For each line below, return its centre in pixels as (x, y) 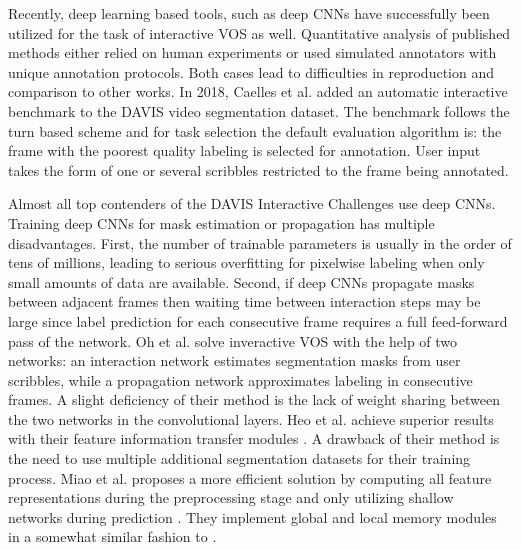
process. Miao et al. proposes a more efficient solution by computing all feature (250, 477)
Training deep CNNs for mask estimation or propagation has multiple (221, 222)
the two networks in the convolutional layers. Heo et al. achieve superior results (251, 418)
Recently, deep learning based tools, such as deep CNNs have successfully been (249, 13)
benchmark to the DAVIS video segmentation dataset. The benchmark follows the (259, 110)
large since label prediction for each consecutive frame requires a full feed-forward (258, 320)
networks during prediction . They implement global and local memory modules (252, 516)
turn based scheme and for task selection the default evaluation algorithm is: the (255, 130)
